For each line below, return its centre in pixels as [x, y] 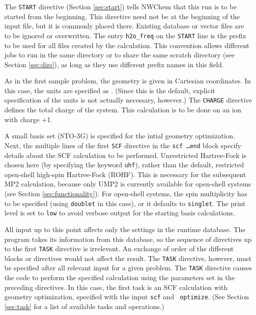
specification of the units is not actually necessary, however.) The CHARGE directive [128, 100]
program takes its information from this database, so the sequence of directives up [128, 239]
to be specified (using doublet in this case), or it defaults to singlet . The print [125, 203]
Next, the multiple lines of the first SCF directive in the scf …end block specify [123, 145]
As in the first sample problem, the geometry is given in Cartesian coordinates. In [128, 81]
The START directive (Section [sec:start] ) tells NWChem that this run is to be [121, 6]
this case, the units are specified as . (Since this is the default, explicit [110, 90]
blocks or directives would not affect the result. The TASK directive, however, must [128, 258]
